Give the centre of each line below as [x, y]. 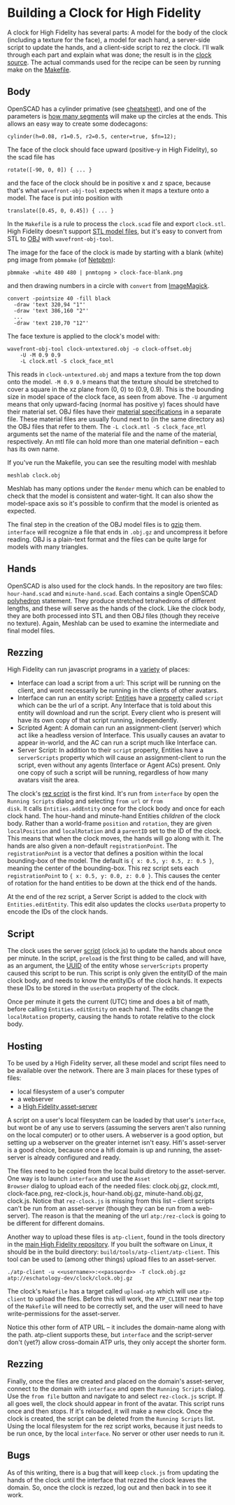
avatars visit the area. [48, 780]
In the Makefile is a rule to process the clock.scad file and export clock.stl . [116, 223]
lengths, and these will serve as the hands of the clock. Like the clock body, [116, 608]
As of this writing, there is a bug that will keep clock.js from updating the [113, 1472]
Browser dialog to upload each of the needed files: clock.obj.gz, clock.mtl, [113, 1186]
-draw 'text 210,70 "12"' [51, 323]
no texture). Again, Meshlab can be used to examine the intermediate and [113, 623]
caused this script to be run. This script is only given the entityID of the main [117, 973]
